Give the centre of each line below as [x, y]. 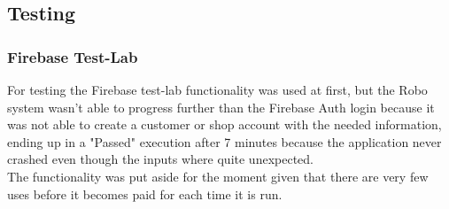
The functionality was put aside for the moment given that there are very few [218, 176]
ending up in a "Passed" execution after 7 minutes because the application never [224, 141]
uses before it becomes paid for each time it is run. [145, 194]
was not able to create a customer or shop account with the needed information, [224, 124]
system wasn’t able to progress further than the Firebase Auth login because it [221, 107]
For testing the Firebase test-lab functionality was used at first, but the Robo [217, 89]
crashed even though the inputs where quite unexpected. [160, 159]
